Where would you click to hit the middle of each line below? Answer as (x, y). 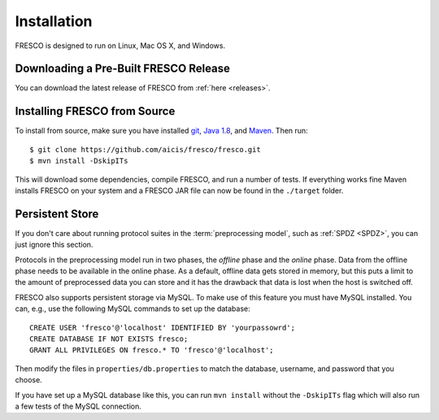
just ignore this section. (54, 245)
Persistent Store (57, 214)
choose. (28, 380)
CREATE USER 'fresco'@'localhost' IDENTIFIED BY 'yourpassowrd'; (163, 327)
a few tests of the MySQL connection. (78, 406)
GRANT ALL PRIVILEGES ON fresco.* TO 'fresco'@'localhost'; (152, 350)
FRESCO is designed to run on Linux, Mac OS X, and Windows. (120, 46)
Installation (54, 21)
